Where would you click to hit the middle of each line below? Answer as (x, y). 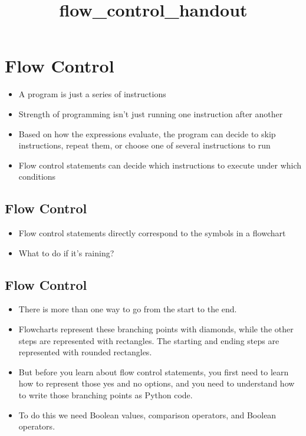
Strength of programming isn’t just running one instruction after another (151, 113)
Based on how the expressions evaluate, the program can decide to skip (147, 133)
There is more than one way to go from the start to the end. (128, 309)
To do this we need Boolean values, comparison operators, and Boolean (147, 414)
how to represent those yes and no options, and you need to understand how (157, 383)
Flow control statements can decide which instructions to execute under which (160, 165)
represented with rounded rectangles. (85, 352)
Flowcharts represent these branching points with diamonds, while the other (156, 329)
